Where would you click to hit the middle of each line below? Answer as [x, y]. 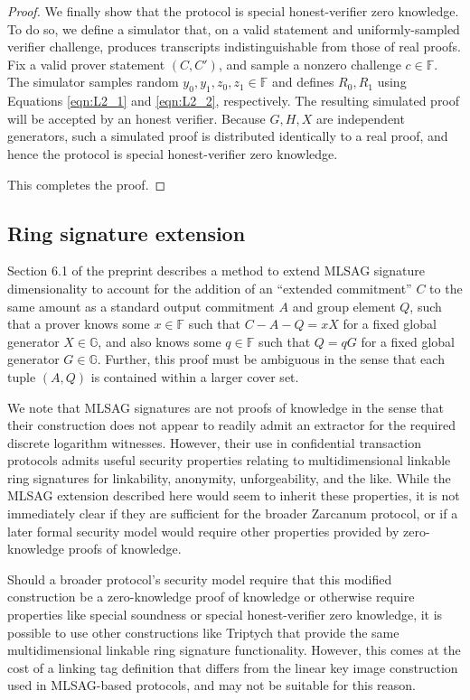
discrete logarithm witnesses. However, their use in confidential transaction [214, 442]
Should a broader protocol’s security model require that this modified [200, 579]
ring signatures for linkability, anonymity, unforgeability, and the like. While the [229, 477]
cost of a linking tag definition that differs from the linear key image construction [233, 667]
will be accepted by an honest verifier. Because [136, 118]
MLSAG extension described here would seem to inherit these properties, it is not [234, 495]
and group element [344, 306]
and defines [303, 82]
